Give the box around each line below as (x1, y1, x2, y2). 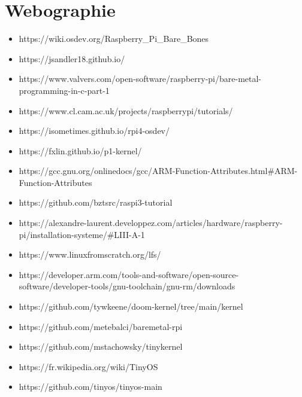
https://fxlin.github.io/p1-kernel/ (19, 144, 142, 157)
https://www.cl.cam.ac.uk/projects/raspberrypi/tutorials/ (19, 104, 233, 117)
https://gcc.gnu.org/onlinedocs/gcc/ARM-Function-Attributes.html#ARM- (19, 164, 298, 177)
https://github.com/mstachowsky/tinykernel (19, 340, 183, 353)
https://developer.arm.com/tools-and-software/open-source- (19, 268, 239, 280)
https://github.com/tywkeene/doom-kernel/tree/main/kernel (19, 300, 243, 313)
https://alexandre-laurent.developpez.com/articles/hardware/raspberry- (19, 216, 283, 229)
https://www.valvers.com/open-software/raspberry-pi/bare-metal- (19, 72, 262, 85)
